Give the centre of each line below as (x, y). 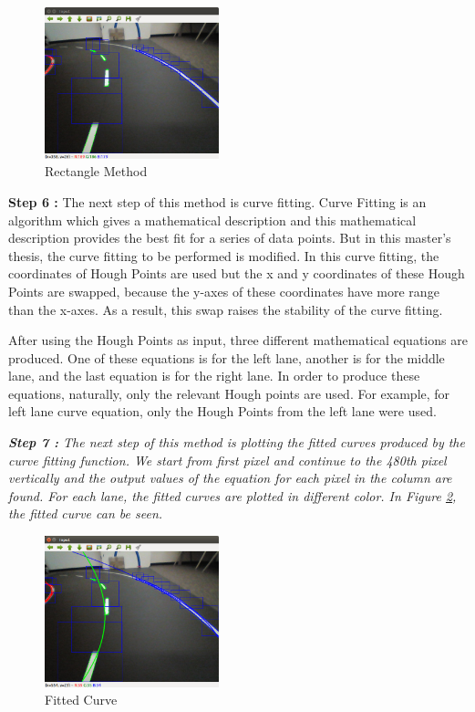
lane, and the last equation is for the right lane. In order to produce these (214, 376)
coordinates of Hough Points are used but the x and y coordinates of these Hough (237, 273)
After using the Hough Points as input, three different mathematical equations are (238, 340)
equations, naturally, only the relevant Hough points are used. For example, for (229, 393)
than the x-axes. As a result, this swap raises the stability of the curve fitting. (226, 309)
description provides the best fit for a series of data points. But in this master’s (230, 238)
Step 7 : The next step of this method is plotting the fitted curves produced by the (237, 442)
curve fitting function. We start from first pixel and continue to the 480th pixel (227, 460)
